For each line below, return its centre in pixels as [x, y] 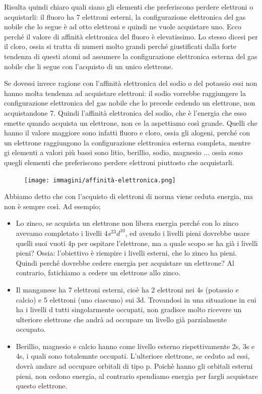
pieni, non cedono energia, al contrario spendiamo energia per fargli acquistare [137, 376]
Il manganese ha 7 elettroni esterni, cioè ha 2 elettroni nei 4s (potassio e [127, 289]
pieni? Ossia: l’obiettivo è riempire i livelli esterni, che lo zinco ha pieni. [126, 253]
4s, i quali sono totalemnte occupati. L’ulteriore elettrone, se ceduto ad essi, [133, 356]
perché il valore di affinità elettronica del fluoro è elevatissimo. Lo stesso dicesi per [131, 36]
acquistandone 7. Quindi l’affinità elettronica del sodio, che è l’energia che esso [125, 112]
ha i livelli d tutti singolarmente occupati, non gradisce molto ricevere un [129, 309]
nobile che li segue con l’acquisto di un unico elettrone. [89, 66]
